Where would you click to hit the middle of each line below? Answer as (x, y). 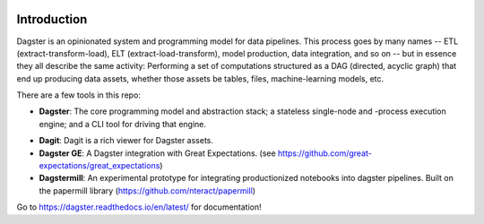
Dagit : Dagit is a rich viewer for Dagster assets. (126, 141)
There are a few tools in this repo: (78, 95)
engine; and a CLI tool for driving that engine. (122, 124)
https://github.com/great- (325, 153)
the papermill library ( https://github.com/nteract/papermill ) (147, 190)
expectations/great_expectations (99, 166)
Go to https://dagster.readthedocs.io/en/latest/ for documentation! (139, 207)
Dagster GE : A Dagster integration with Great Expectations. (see (158, 153)
